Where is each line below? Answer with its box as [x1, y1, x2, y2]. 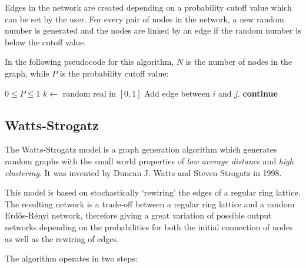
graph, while [5, 67, 49, 79]
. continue [238, 87, 278, 99]
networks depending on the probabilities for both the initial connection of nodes [5, 220, 293, 233]
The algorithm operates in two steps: [5, 252, 138, 264]
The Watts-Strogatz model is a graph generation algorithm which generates [5, 143, 277, 155]
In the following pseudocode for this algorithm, [5, 55, 174, 68]
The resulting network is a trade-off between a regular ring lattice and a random [5, 197, 295, 210]
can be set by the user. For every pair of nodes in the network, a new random [5, 12, 284, 25]
